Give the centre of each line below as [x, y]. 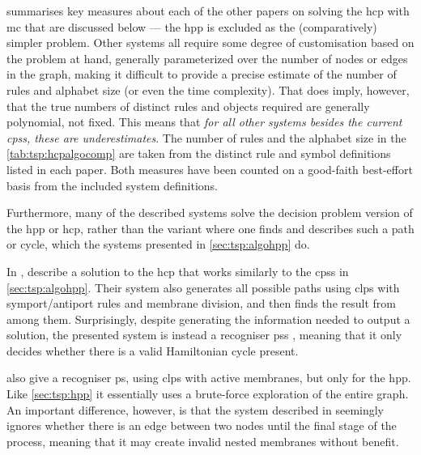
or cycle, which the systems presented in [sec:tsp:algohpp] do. [158, 244]
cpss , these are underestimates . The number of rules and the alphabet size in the [206, 137]
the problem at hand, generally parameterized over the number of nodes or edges [207, 58]
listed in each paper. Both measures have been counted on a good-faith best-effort [210, 169]
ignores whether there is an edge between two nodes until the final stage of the [202, 425]
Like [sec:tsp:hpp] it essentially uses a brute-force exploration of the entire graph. [208, 394]
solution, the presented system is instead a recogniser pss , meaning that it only [204, 335]
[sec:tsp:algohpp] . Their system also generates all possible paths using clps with [203, 287]
